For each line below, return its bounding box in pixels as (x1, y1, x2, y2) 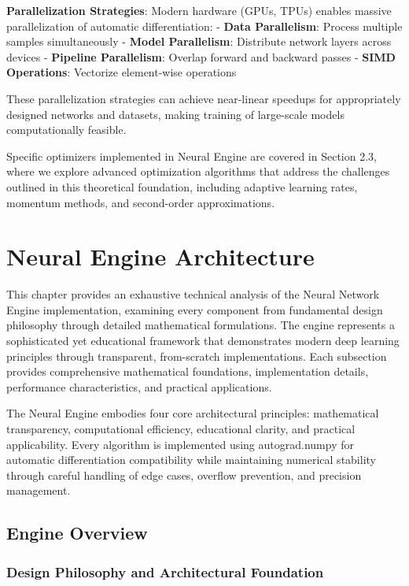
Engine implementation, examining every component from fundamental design (6, 301, 383, 317)
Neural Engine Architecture (6, 240, 315, 273)
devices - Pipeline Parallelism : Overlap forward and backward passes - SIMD (6, 48, 396, 65)
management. (6, 482, 71, 499)
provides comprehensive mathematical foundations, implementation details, (6, 363, 369, 380)
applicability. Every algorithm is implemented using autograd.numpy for (6, 436, 354, 452)
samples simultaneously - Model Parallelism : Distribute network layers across (6, 33, 392, 50)
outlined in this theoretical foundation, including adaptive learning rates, (6, 178, 358, 195)
